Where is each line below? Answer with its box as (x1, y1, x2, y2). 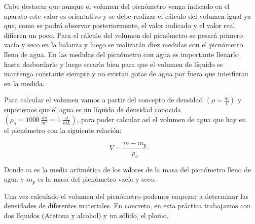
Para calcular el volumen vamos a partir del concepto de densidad (4, 95, 203, 105)
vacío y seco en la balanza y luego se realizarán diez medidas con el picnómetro (4, 39, 243, 50)
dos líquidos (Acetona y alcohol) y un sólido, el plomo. (4, 210, 169, 221)
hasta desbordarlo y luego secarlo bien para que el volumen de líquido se (4, 59, 223, 69)
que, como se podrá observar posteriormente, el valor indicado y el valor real (4, 20, 235, 31)
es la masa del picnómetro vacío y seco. (37, 174, 156, 184)
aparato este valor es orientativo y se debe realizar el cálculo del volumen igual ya (4, 10, 251, 21)
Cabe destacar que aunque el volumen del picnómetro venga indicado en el (4, 1, 230, 11)
